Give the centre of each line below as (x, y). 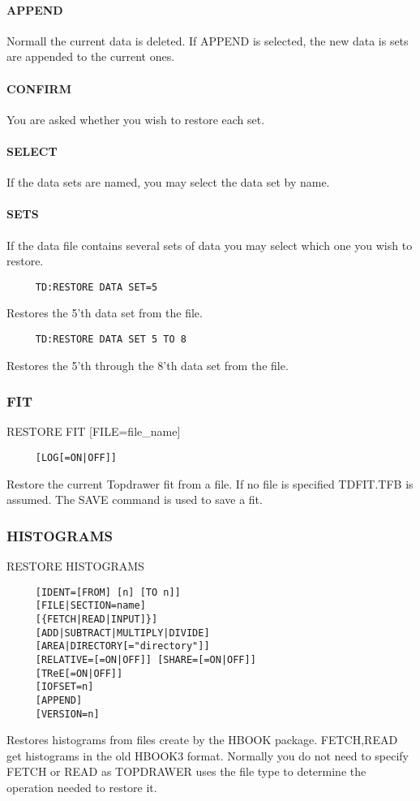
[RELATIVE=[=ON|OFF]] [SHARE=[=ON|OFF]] (146, 660)
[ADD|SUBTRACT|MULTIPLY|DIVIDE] (122, 633)
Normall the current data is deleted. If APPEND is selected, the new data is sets (208, 40)
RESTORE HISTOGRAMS (75, 566)
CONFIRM (39, 88)
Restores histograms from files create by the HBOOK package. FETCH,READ (202, 740)
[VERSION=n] (67, 714)
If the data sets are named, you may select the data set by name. (168, 182)
